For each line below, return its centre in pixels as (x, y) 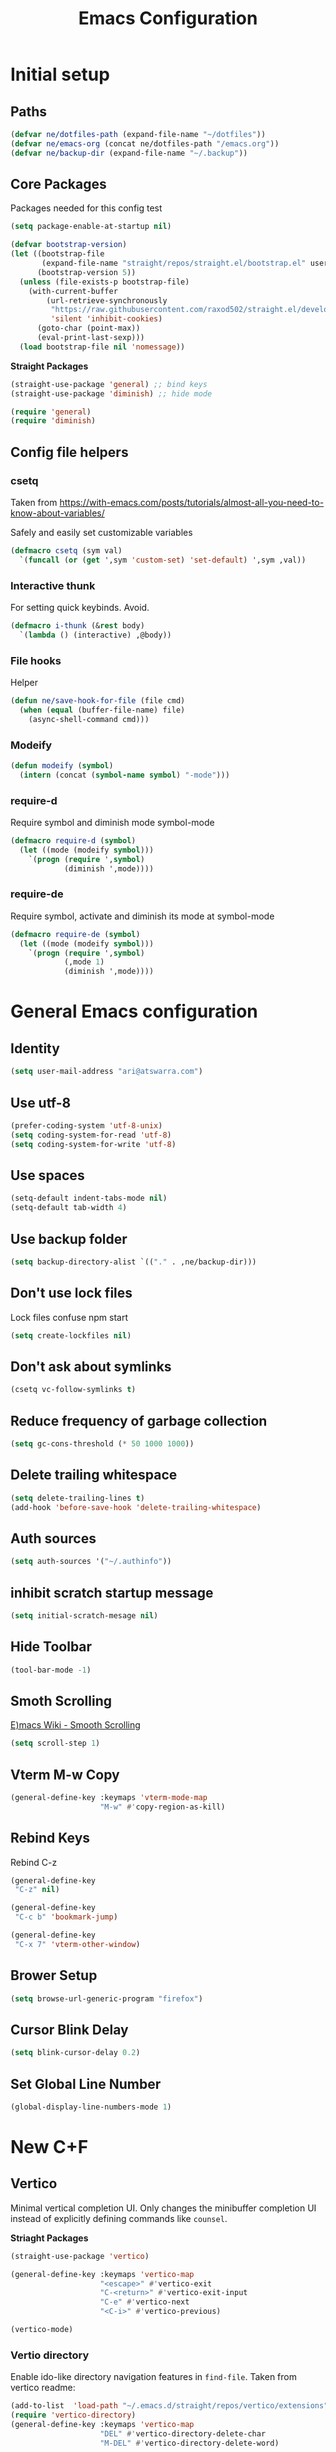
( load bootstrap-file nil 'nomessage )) (102, 347)
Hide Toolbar (51, 1647)
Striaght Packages (49, 2238)
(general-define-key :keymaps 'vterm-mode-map (109, 1797)
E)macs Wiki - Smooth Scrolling (75, 1725)
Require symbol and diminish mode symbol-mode (112, 823)
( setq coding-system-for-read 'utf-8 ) (91, 1135)
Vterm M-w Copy (65, 1774)
